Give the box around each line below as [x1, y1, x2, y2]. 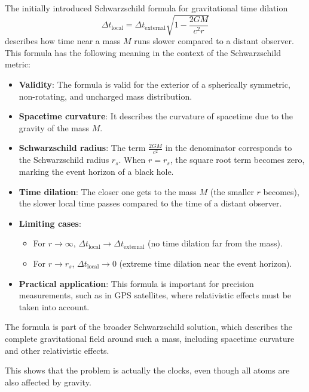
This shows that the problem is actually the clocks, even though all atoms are [5, 364, 290, 376]
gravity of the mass [19, 121, 90, 134]
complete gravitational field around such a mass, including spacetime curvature [5, 332, 295, 344]
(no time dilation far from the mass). [147, 237, 283, 249]
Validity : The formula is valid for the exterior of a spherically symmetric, [19, 78, 290, 90]
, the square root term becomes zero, [170, 153, 305, 166]
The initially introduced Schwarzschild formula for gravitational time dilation [5, 2, 288, 14]
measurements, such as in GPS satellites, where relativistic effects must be [19, 289, 292, 301]
